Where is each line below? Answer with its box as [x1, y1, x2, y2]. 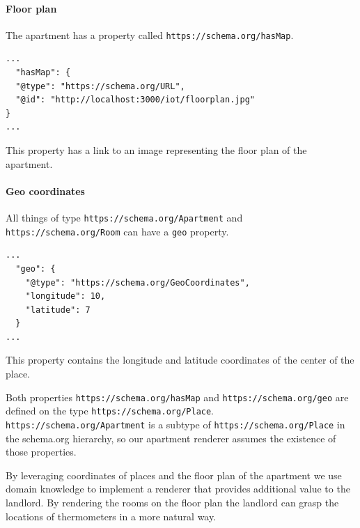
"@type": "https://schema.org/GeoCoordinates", [25, 277, 250, 288]
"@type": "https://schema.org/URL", [15, 81, 185, 91]
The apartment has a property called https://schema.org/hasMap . [6, 27, 294, 42]
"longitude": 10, [25, 291, 106, 302]
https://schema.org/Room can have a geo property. [6, 224, 229, 238]
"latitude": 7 [25, 304, 91, 315]
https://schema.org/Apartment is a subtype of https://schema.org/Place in [6, 417, 345, 431]
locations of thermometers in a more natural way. [6, 508, 217, 523]
